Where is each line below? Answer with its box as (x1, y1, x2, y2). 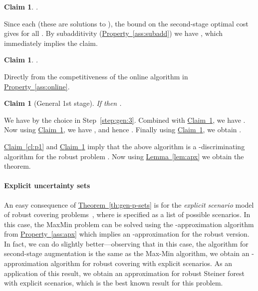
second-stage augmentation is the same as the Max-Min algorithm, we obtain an (4, 248, 250, 259)
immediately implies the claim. (4, 37, 98, 48)
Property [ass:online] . (4, 81, 70, 91)
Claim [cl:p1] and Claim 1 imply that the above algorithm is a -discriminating (4, 141, 245, 151)
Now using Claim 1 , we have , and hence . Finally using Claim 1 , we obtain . (4, 124, 242, 135)
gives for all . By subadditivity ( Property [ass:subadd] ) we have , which (4, 28, 223, 38)
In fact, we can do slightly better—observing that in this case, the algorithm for (4, 238, 249, 249)
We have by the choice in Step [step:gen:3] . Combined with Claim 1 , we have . (4, 114, 246, 125)
